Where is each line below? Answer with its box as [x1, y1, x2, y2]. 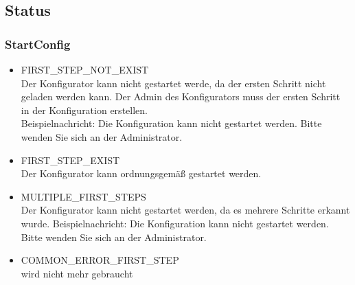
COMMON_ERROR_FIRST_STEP [21, 253, 179, 267]
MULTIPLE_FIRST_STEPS [21, 189, 146, 203]
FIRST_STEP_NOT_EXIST [21, 62, 149, 76]
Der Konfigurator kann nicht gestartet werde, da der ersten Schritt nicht [21, 76, 326, 90]
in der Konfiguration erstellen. [21, 102, 148, 117]
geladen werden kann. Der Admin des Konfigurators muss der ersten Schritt [21, 89, 341, 104]
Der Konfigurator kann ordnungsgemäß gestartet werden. [21, 166, 262, 181]
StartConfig [5, 35, 71, 52]
